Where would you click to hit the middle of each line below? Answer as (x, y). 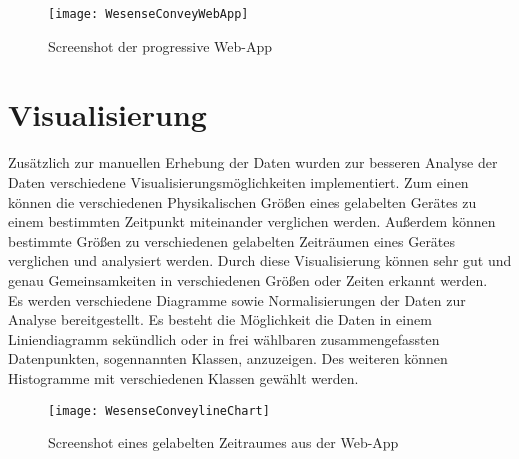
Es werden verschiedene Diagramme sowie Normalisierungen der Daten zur (237, 299)
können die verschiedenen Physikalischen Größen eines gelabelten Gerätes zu (242, 201)
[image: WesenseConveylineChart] (159, 410)
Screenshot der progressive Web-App (160, 45)
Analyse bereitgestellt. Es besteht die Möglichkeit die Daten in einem (220, 319)
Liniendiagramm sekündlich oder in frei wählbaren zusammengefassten (224, 338)
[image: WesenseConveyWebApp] (148, 14)
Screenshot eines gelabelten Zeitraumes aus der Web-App (223, 442)
